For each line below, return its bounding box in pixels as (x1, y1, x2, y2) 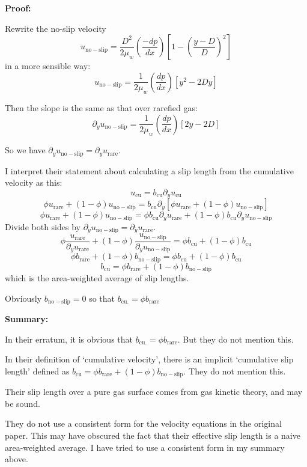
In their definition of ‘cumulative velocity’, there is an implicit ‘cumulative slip (5, 353, 294, 365)
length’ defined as (5, 364, 70, 377)
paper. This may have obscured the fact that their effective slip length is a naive (5, 429, 300, 442)
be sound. (5, 397, 40, 409)
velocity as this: (5, 176, 62, 189)
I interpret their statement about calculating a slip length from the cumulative (5, 164, 294, 177)
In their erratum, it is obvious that (5, 332, 133, 345)
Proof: (5, 2, 31, 14)
